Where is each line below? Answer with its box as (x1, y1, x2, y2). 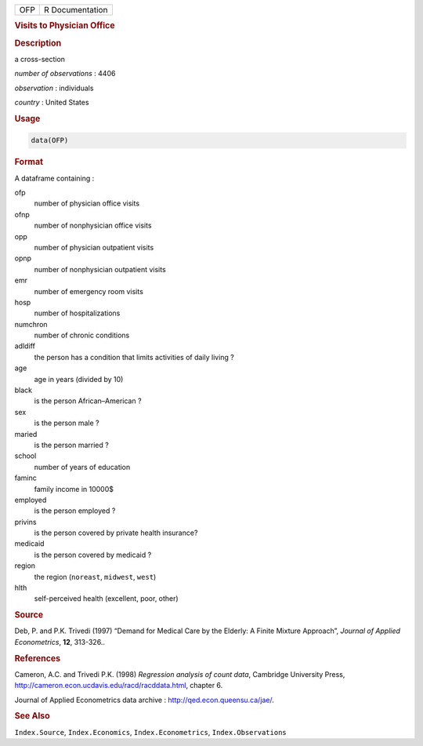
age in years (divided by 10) (34, 374, 124, 384)
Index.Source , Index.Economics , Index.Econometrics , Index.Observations (14, 727, 287, 737)
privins (14, 517, 37, 526)
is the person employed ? (34, 506, 116, 515)
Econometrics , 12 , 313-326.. (14, 637, 106, 646)
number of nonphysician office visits (34, 220, 152, 231)
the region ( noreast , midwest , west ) (34, 572, 157, 581)
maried (14, 429, 38, 439)
